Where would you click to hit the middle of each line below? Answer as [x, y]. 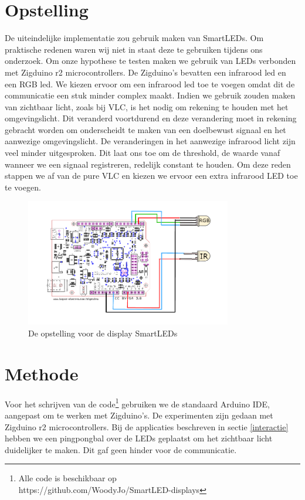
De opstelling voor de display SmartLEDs [103, 333]
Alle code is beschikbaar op [67, 478]
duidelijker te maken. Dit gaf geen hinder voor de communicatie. [121, 449]
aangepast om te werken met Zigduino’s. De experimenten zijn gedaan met [139, 415]
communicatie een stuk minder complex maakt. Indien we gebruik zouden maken [150, 95]
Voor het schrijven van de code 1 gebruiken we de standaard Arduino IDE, [137, 403]
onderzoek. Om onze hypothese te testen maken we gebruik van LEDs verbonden [150, 61]
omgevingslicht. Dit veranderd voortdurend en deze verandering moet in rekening [151, 118]
